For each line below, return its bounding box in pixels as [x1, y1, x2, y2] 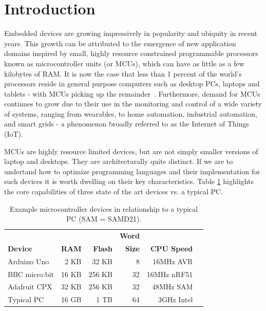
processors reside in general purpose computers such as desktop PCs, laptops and [4, 78, 260, 89]
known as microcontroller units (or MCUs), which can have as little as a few [4, 58, 244, 68]
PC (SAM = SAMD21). [66, 213, 142, 224]
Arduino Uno [8, 255, 49, 266]
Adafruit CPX [8, 281, 52, 292]
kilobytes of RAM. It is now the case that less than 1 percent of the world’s [4, 68, 242, 79]
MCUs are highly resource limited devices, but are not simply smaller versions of [4, 145, 258, 156]
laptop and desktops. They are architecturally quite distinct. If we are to [4, 156, 233, 167]
